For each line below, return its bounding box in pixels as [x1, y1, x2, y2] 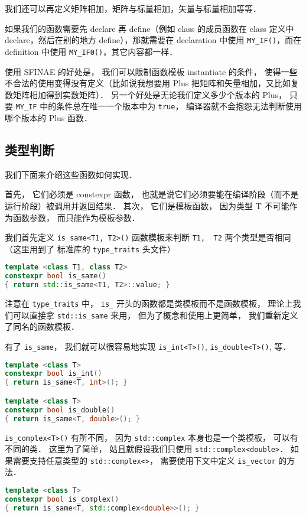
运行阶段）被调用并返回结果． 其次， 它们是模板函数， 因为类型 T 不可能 [5, 199, 289, 212]
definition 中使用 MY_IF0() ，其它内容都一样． [5, 45, 178, 57]
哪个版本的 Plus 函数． [5, 111, 93, 123]
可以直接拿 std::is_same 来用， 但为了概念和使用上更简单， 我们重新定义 [12, 308, 298, 321]
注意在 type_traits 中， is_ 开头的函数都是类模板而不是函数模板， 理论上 [5, 297, 293, 310]
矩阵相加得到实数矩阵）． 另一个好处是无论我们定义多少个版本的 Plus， [12, 88, 287, 100]
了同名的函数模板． [5, 320, 79, 333]
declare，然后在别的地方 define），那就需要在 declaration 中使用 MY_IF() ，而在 [5, 34, 302, 46]
